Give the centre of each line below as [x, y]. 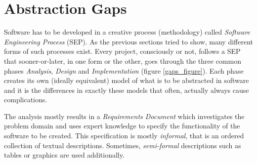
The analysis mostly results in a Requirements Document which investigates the [124, 116]
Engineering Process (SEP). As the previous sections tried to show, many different [129, 41]
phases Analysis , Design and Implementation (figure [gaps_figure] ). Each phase [124, 70]
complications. [26, 100]
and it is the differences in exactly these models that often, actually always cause [127, 90]
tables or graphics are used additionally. [64, 155]
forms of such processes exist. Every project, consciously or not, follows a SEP [122, 51]
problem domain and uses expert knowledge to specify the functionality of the [122, 126]
